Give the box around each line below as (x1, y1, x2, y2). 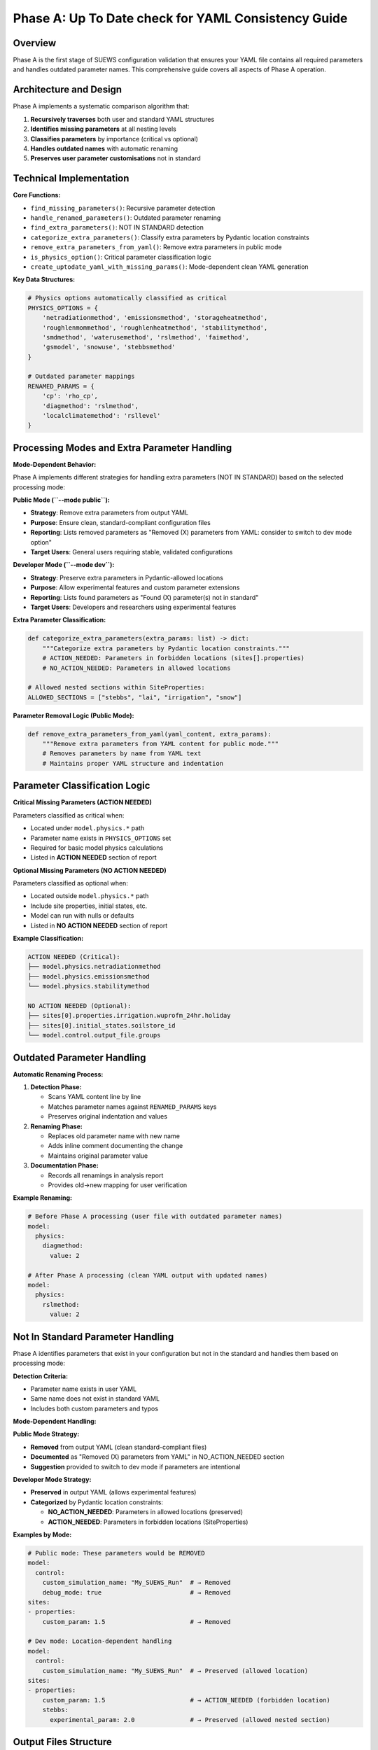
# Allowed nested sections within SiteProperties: (27, 683, 206, 692)
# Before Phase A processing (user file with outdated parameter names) (27, 1212, 283, 1221)
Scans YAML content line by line (48, 1093, 141, 1101)
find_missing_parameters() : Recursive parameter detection (30, 204, 216, 212)
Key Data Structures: (13, 275, 76, 283)
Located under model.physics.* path (30, 824, 145, 832)
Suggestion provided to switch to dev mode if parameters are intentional (30, 1462, 241, 1471)
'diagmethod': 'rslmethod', (42, 402, 139, 409)
